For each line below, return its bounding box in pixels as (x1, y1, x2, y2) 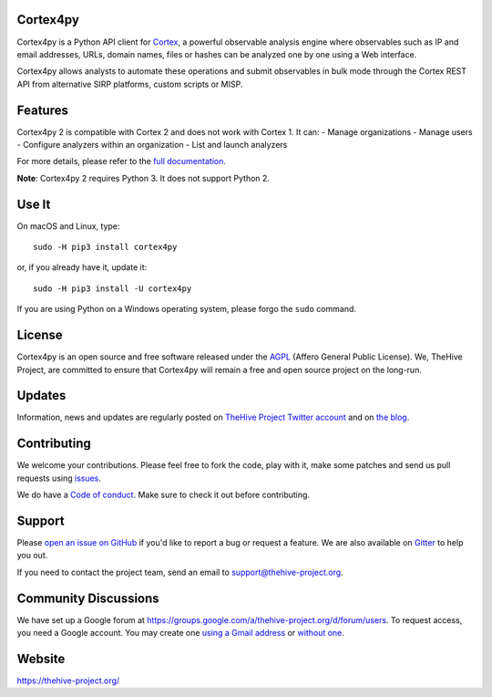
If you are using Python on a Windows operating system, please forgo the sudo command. (16, 304, 357, 315)
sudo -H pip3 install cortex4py (33, 242, 178, 253)
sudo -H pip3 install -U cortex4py (33, 283, 192, 294)
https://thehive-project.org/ (16, 675, 120, 686)
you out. (16, 550, 48, 561)
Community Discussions (16, 590, 159, 606)
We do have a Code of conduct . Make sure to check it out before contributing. (16, 489, 310, 501)
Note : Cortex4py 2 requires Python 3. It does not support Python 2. (16, 172, 271, 183)
